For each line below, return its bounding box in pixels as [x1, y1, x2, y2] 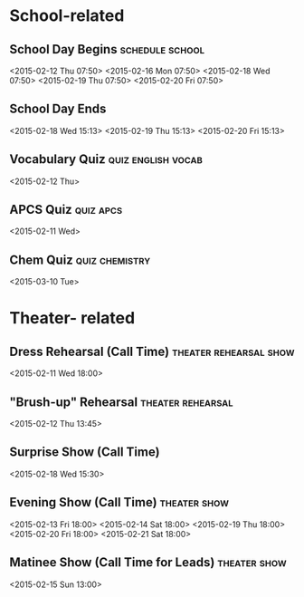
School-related [9, 5, 125, 26]
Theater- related [9, 308, 136, 329]
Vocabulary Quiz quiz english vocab [9, 151, 204, 168]
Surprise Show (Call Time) [9, 445, 160, 460]
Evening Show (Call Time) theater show [9, 495, 229, 510]
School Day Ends [9, 101, 107, 117]
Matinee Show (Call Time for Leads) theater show [9, 554, 287, 571]
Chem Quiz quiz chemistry [9, 252, 151, 267]
